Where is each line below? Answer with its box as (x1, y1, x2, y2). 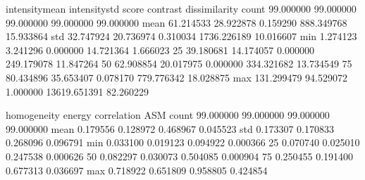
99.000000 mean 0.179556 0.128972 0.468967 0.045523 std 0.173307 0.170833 (6, 121, 334, 136)
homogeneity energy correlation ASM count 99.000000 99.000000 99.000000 (6, 108, 330, 122)
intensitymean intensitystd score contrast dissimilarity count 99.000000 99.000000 (6, 1, 357, 15)
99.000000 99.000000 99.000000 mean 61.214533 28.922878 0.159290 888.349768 (6, 15, 347, 30)
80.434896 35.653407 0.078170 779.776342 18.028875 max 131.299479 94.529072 (6, 70, 347, 84)
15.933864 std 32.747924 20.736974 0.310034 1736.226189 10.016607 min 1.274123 (6, 29, 357, 44)
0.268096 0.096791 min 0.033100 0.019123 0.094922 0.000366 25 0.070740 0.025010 (6, 135, 360, 150)
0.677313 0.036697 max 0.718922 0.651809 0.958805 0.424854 (6, 162, 268, 177)
